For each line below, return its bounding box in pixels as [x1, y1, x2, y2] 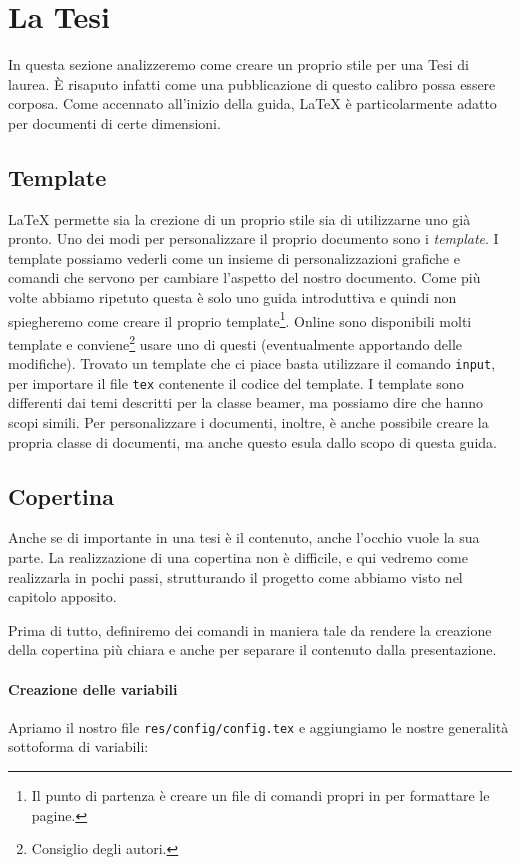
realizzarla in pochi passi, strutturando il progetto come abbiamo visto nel [8, 566, 463, 587]
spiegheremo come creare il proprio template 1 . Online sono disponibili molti [8, 307, 472, 331]
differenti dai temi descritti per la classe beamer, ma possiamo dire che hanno [8, 392, 483, 413]
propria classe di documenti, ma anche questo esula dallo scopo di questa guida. [8, 431, 497, 452]
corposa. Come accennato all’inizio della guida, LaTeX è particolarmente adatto [8, 93, 497, 114]
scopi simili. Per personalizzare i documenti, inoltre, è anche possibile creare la [8, 412, 489, 433]
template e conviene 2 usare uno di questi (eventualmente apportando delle [8, 330, 463, 354]
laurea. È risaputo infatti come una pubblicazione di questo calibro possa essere [8, 73, 496, 94]
